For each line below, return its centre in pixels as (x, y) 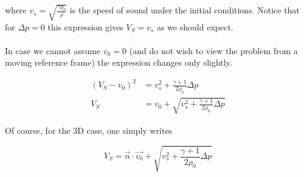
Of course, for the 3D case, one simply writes (89, 130)
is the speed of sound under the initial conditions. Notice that (185, 10)
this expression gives (85, 26)
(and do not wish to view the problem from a (213, 50)
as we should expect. (195, 26)
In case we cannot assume (53, 50)
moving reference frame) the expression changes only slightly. (119, 62)
